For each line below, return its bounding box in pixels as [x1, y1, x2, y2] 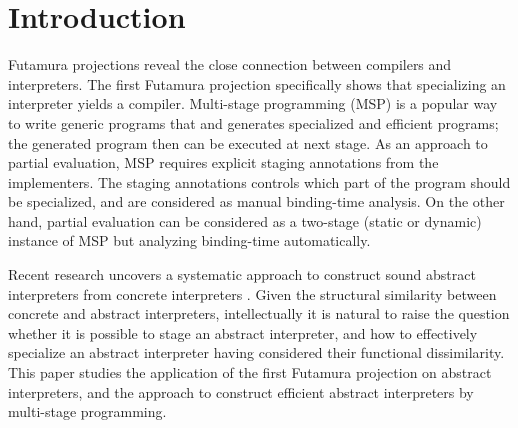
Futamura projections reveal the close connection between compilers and [8, 54, 452, 75]
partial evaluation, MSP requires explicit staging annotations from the [8, 152, 439, 173]
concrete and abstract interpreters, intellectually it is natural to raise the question [8, 303, 510, 324]
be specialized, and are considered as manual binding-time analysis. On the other [8, 191, 505, 212]
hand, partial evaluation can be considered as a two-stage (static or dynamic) [8, 210, 482, 231]
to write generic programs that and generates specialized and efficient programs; [8, 112, 499, 133]
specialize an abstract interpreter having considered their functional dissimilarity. [8, 342, 505, 363]
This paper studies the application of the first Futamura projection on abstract [8, 362, 492, 383]
